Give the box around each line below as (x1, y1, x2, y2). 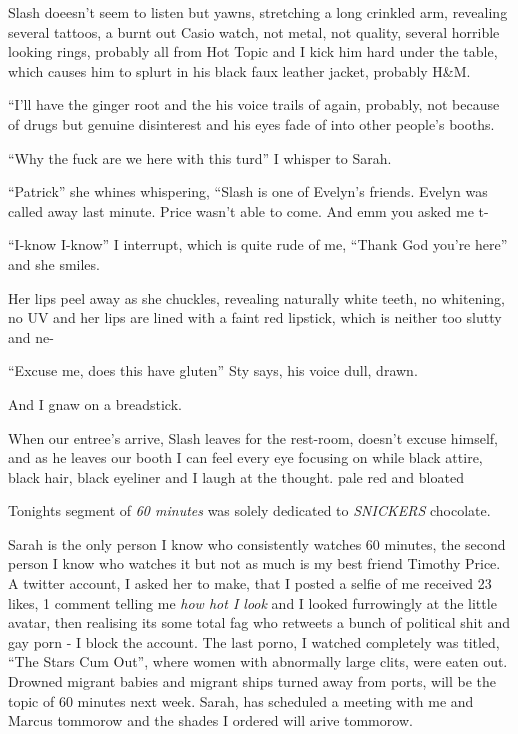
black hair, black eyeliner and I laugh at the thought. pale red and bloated (8, 466, 464, 487)
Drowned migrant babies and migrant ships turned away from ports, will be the (8, 671, 497, 692)
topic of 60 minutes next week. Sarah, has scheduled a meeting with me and (8, 690, 474, 711)
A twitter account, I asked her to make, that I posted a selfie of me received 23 (8, 573, 492, 594)
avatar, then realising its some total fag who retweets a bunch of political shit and (8, 612, 511, 633)
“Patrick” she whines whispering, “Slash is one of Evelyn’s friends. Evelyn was (8, 181, 488, 202)
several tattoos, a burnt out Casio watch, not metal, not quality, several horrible (8, 21, 500, 42)
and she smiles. (8, 253, 100, 274)
